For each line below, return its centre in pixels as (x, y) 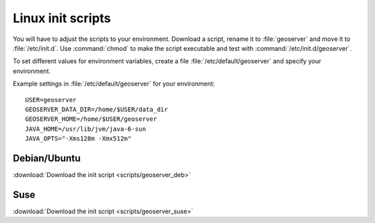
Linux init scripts (62, 18)
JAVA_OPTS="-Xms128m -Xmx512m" (78, 139)
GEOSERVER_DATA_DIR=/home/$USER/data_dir (97, 109)
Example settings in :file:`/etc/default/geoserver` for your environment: (114, 84)
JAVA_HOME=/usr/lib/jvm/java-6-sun (86, 129)
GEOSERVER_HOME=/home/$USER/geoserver (91, 119)
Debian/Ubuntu (47, 158)
